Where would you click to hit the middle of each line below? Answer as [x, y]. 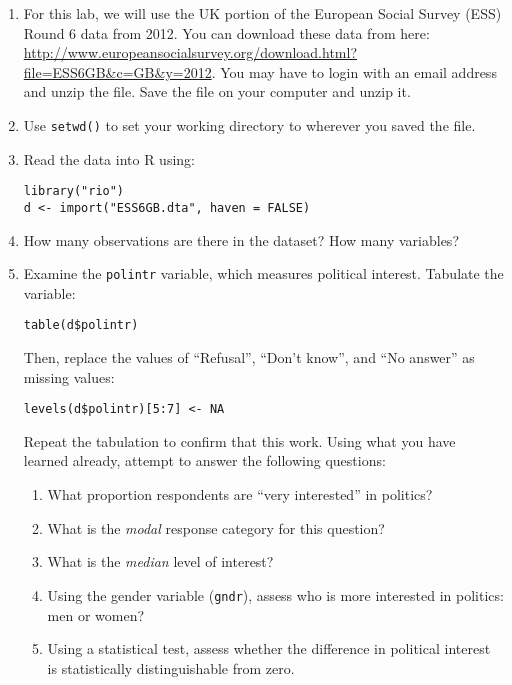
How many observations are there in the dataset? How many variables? [241, 239]
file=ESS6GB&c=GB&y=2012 [117, 71]
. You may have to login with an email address [354, 71]
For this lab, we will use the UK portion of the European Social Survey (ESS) [262, 13]
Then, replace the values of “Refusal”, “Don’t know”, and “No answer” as [249, 357]
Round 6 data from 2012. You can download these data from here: [226, 32]
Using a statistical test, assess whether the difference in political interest [269, 648]
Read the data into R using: [109, 158]
